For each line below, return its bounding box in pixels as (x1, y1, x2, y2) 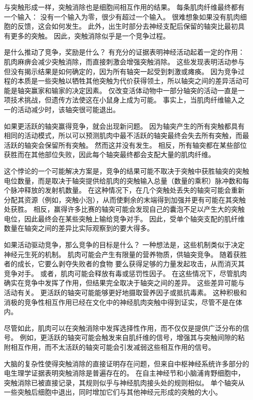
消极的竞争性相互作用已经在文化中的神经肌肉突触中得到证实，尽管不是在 (4, 297, 235, 307)
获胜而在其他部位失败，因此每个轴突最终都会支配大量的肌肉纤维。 (4, 149, 215, 160)
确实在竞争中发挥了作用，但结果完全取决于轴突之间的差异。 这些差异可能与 (4, 278, 245, 288)
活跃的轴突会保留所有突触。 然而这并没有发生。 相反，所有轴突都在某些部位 (4, 140, 247, 150)
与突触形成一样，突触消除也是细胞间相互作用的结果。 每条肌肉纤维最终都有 (4, 2, 245, 12)
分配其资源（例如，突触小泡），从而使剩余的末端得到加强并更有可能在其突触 (4, 194, 246, 204)
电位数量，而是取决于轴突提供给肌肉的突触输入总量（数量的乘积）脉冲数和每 (4, 175, 249, 185)
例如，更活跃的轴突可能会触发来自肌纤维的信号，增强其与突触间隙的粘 (19, 332, 245, 342)
